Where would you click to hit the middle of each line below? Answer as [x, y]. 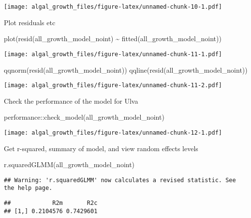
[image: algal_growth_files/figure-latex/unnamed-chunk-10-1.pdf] [113, 7]
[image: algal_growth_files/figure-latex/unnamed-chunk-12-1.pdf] [113, 132]
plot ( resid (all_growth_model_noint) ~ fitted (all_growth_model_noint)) [113, 39]
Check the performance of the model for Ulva [71, 101]
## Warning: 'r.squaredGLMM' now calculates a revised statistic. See [120, 180]
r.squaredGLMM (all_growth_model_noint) [69, 164]
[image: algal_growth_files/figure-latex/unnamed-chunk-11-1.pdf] [113, 54]
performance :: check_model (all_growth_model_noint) [84, 117]
